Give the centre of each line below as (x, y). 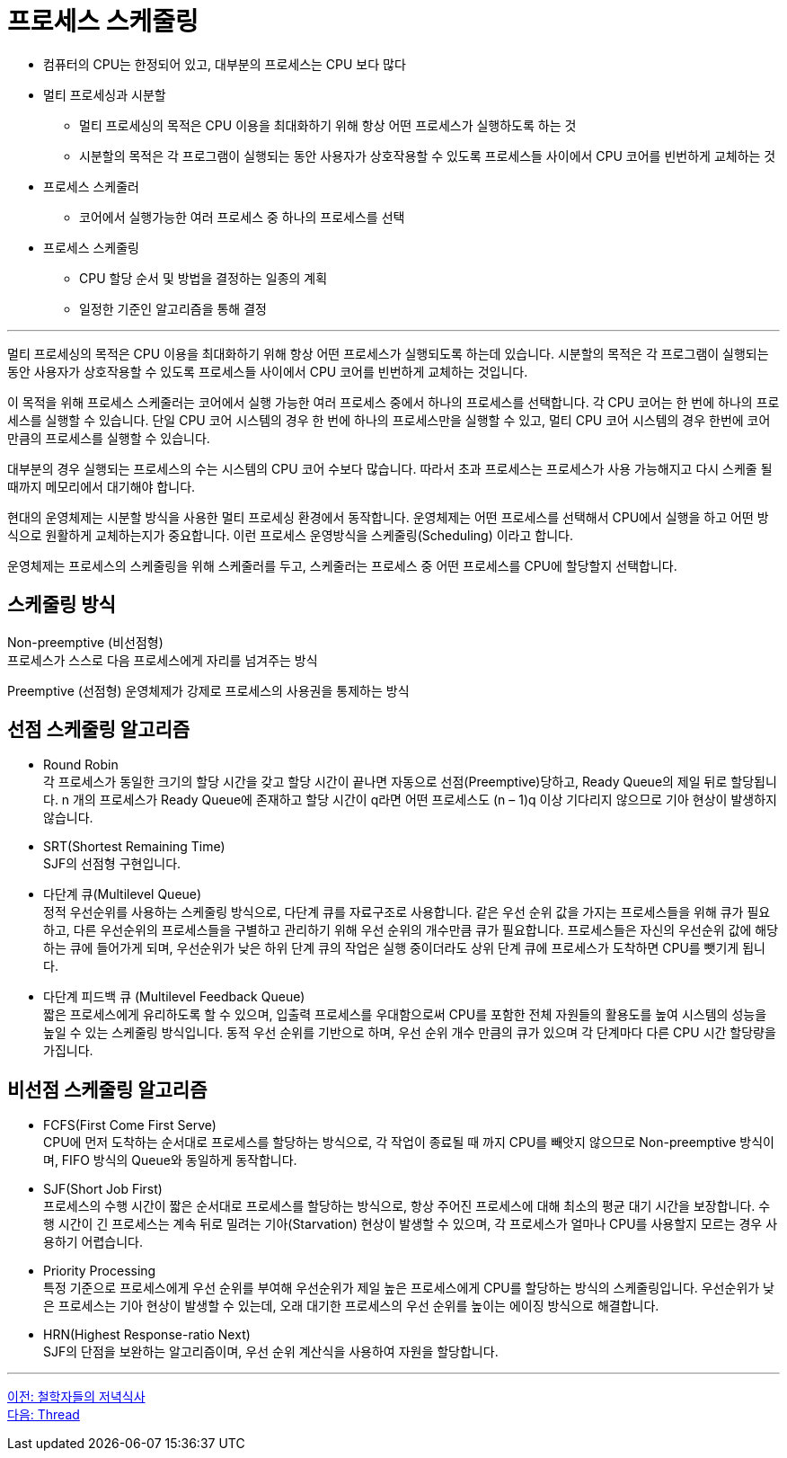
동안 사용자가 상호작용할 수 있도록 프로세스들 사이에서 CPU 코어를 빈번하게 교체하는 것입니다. (268, 371)
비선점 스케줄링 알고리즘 (107, 1089)
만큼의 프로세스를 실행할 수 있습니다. (109, 438)
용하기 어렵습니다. (93, 1242)
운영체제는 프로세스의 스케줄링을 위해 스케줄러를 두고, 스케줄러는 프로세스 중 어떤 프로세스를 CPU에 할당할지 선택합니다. (342, 565)
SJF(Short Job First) (103, 1189)
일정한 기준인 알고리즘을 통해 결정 (173, 308)
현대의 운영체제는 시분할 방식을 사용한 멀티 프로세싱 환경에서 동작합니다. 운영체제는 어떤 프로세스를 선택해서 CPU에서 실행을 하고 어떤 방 (388, 517)
